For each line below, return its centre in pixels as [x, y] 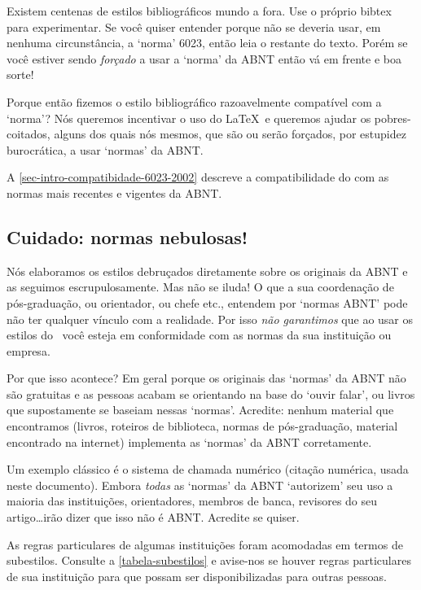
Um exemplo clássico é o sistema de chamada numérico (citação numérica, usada [208, 469]
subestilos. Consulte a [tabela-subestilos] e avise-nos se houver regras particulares [209, 560]
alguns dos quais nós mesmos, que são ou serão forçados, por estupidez [230, 134]
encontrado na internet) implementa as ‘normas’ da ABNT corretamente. [189, 441]
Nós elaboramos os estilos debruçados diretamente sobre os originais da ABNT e [207, 271]
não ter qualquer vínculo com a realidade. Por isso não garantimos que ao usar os [210, 319]
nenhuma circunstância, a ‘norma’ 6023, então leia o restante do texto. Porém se [207, 43]
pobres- [392, 118]
